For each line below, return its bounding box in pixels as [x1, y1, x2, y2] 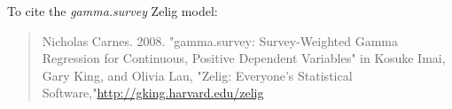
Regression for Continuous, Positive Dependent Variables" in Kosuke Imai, [42, 49, 446, 67]
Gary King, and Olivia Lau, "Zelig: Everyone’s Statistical [42, 66, 353, 84]
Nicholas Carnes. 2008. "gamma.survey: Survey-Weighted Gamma [42, 31, 398, 50]
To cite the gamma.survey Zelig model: [7, 2, 218, 19]
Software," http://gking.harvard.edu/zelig [42, 83, 264, 102]
